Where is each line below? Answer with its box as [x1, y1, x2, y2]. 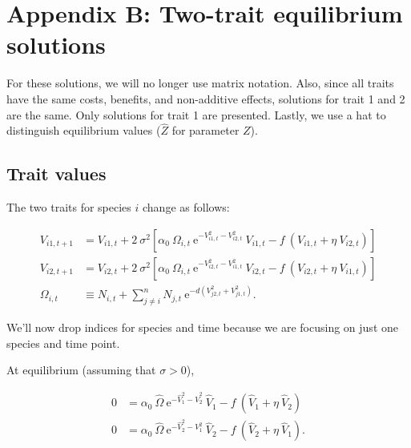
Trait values [6, 161, 107, 186]
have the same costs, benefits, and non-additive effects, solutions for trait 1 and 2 [6, 90, 405, 107]
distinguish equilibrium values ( [6, 122, 161, 139]
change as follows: [143, 199, 230, 216]
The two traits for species [6, 199, 131, 216]
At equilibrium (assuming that [6, 361, 156, 378]
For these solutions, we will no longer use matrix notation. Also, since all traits [6, 75, 394, 91]
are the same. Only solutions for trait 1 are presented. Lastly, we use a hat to [6, 106, 386, 123]
